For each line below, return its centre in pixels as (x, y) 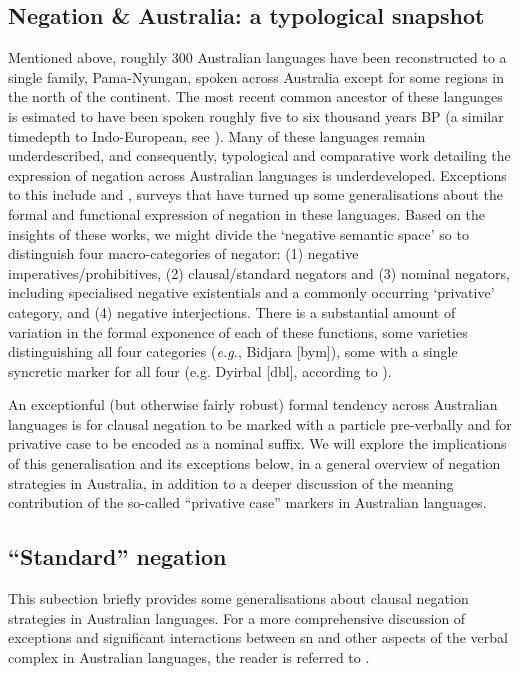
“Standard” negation (117, 556)
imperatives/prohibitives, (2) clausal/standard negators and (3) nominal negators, (259, 272)
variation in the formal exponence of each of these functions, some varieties (238, 331)
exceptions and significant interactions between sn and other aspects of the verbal (258, 637)
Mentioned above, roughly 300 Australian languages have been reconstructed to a (257, 57)
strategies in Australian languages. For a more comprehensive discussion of (237, 617)
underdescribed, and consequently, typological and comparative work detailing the (259, 155)
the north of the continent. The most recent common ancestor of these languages (255, 96)
